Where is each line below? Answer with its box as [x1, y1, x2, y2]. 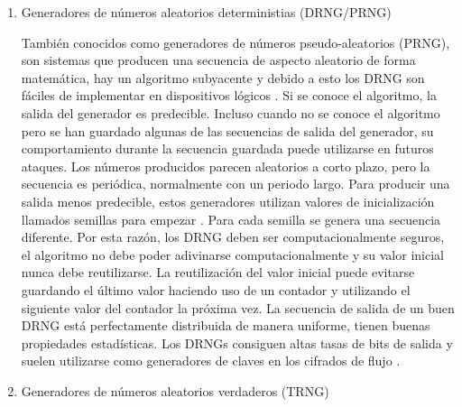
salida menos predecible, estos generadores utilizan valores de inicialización [21, 191, 435, 210]
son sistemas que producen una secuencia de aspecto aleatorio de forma [21, 51, 416, 69]
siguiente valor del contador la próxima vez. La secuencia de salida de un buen [21, 298, 455, 317]
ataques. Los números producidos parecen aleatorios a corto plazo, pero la [21, 156, 430, 175]
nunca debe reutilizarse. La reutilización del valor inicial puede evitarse [21, 263, 415, 282]
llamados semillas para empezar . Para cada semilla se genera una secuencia [21, 209, 441, 228]
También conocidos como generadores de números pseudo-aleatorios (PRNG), [21, 32, 450, 51]
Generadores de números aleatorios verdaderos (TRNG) [21, 381, 329, 400]
